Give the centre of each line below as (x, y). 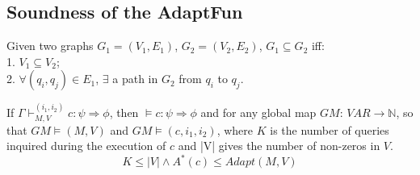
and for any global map (258, 112)
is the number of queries (330, 129)
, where (235, 129)
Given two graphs (50, 46)
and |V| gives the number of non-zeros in (279, 146)
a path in (135, 79)
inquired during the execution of (86, 146)
